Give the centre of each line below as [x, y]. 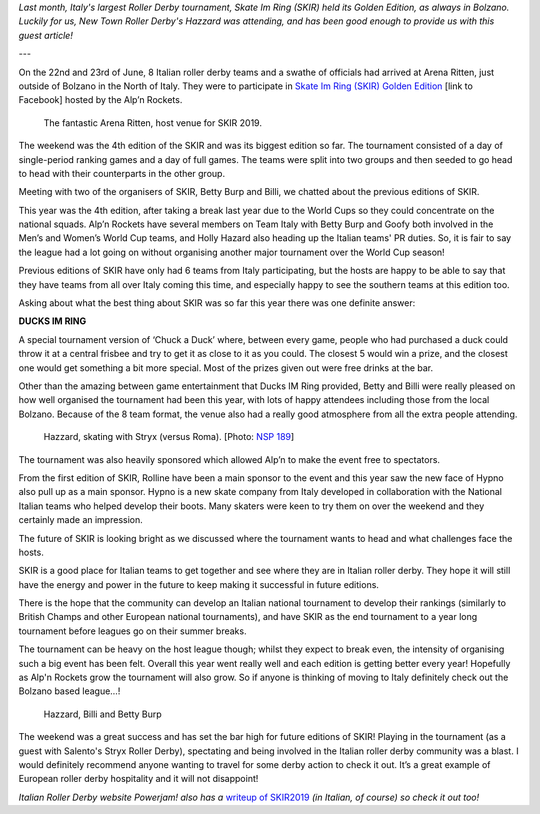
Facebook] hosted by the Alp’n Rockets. [100, 100]
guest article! [46, 35]
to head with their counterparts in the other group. [121, 173]
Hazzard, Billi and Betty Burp [102, 714]
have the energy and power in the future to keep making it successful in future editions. [199, 584]
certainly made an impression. [81, 520]
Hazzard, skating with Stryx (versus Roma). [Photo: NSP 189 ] [169, 437]
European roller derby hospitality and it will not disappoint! [138, 779]
